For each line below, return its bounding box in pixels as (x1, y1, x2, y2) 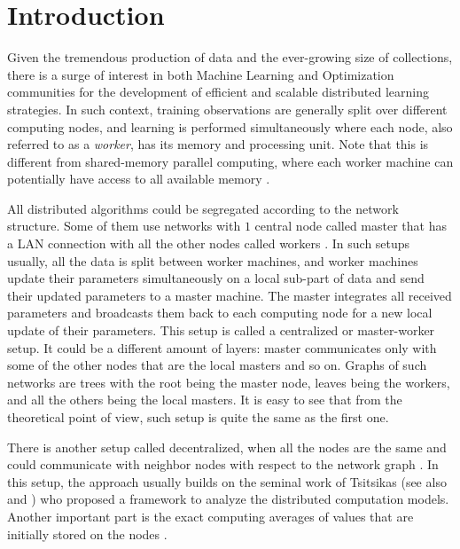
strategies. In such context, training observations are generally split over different (7, 99, 448, 118)
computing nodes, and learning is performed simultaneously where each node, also (7, 117, 453, 136)
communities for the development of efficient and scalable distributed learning (7, 82, 429, 101)
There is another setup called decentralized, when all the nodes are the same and (7, 437, 447, 456)
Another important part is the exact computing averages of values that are (7, 506, 414, 525)
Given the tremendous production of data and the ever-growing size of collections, (7, 48, 453, 67)
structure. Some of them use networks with (7, 216, 241, 235)
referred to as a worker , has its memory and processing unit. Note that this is (7, 135, 429, 153)
